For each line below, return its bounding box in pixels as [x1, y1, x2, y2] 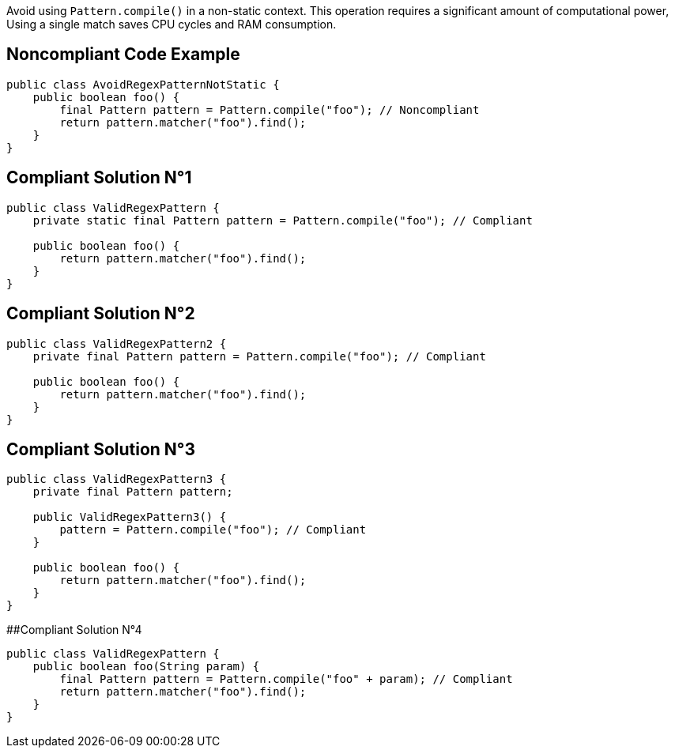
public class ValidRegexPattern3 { [6, 473, 227, 486]
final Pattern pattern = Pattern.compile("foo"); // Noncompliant [59, 103, 480, 116]
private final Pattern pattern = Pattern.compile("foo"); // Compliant [32, 349, 486, 363]
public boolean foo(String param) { [32, 660, 260, 673]
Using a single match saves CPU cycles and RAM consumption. [6, 17, 337, 31]
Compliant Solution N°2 [6, 303, 195, 324]
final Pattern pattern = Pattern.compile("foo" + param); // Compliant [59, 673, 513, 686]
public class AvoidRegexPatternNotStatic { [6, 77, 280, 91]
